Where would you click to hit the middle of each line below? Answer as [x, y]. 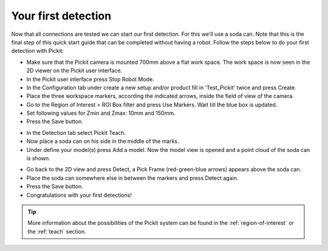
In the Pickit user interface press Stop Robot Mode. [90, 79]
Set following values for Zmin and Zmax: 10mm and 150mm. [101, 113]
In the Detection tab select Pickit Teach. [76, 132]
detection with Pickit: [37, 51]
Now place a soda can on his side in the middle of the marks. [103, 141]
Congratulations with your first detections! [79, 195]
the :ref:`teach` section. [57, 232]
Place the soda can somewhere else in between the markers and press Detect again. [132, 178]
